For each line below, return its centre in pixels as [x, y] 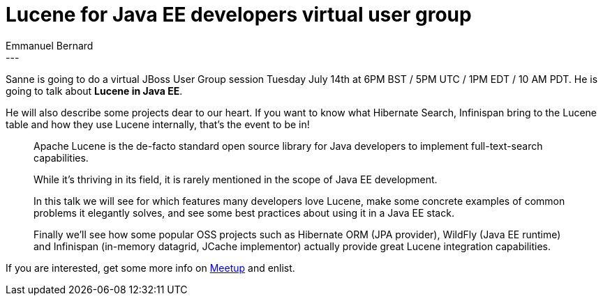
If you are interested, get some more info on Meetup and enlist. [150, 268]
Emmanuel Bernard [50, 45]
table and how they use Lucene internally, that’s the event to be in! [158, 124]
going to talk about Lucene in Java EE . [94, 91]
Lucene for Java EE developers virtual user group [239, 15]
